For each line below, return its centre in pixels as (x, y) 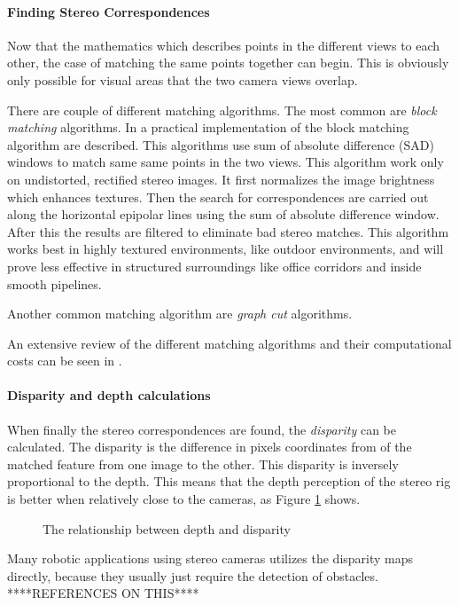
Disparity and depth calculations (109, 395)
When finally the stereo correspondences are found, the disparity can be (202, 429)
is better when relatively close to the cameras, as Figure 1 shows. (184, 499)
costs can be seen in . (65, 361)
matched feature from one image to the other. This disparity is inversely (203, 464)
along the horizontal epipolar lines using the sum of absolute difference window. (223, 214)
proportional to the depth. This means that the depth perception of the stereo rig (229, 481)
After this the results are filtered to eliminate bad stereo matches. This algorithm (228, 231)
